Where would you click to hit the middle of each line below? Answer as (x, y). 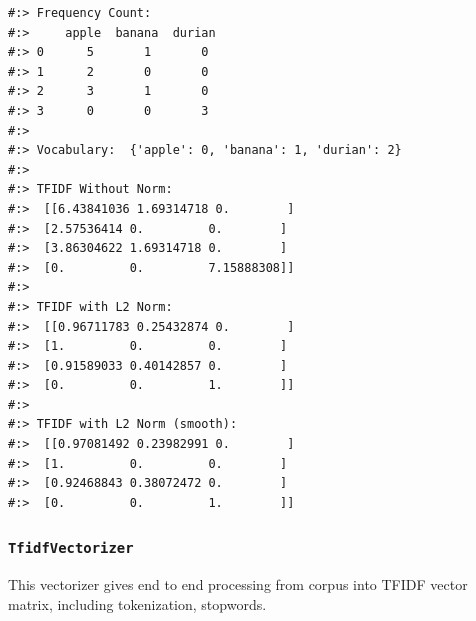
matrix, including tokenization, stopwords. (137, 603)
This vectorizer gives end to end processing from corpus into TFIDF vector (238, 584)
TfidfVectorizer (71, 548)
